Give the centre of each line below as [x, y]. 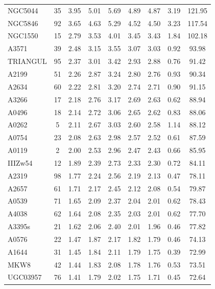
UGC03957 [25, 277]
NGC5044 [23, 10]
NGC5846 [23, 23]
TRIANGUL [27, 61]
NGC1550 [23, 36]
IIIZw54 [20, 162]
